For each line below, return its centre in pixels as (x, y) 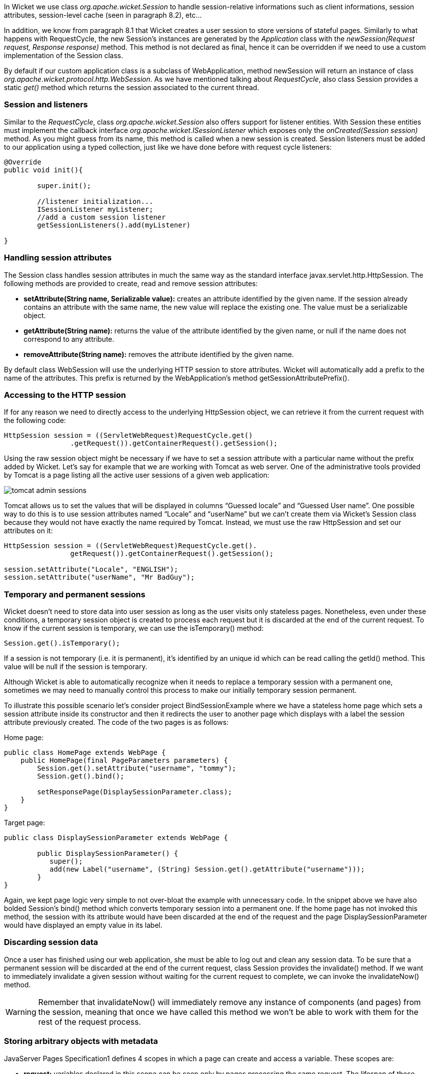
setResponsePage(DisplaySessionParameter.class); (135, 792)
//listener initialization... (95, 201)
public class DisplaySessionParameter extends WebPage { (116, 838)
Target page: (25, 823)
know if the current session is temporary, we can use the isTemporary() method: (134, 628)
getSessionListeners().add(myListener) (114, 225)
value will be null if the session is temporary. (76, 667)
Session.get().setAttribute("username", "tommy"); (137, 768)
